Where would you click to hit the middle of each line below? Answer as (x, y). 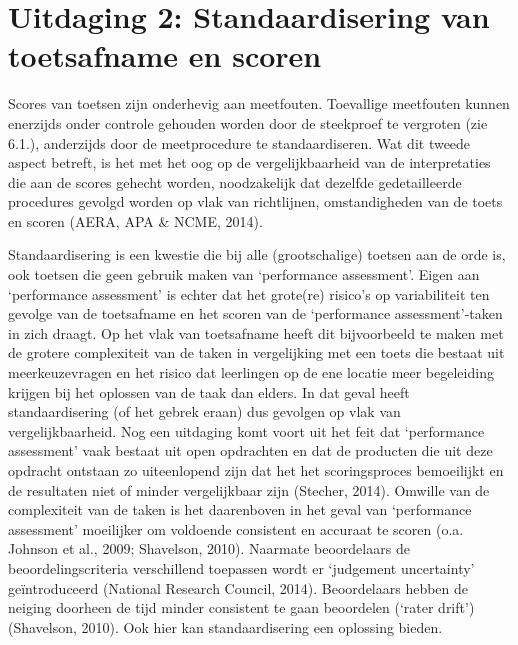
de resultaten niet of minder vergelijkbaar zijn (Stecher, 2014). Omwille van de (249, 489)
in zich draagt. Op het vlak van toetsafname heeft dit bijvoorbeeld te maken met (256, 332)
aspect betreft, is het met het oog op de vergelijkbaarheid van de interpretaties (249, 162)
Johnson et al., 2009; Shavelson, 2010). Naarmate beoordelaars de (209, 548)
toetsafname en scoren (165, 55)
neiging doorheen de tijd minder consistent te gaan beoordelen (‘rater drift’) (241, 607)
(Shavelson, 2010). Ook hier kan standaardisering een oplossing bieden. (225, 626)
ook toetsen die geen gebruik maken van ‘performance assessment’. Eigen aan (244, 274)
